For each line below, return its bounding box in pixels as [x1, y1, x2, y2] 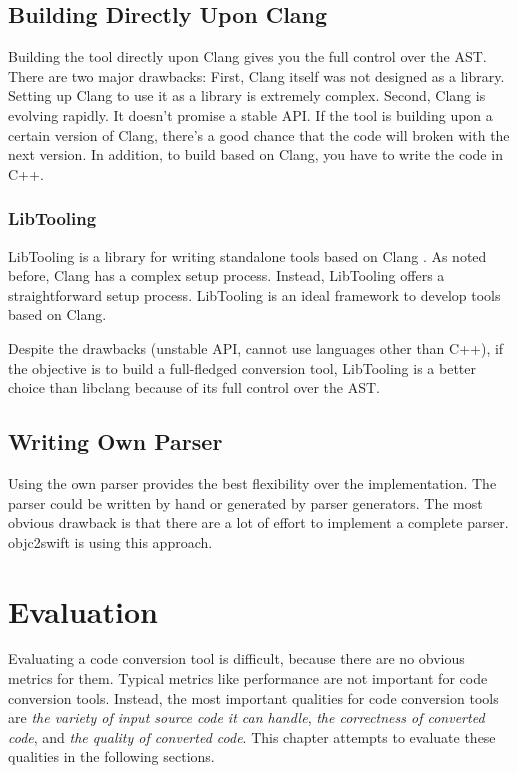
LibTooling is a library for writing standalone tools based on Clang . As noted [8, 245, 487, 266]
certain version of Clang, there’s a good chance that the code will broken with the [8, 124, 510, 145]
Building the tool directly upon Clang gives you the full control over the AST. [8, 46, 487, 67]
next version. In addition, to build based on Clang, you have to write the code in [8, 144, 503, 165]
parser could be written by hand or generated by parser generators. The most [8, 492, 483, 513]
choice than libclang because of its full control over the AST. [8, 377, 381, 398]
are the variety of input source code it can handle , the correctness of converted [8, 707, 485, 728]
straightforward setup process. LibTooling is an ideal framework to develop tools [8, 284, 501, 305]
